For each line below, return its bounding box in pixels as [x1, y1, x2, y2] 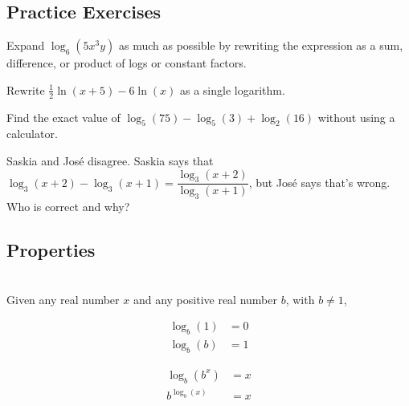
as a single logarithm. [180, 81, 285, 98]
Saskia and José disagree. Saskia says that [6, 152, 214, 169]
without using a [317, 108, 395, 125]
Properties [6, 238, 96, 262]
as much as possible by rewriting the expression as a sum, [119, 37, 403, 54]
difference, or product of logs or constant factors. [6, 55, 247, 71]
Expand [6, 37, 45, 54]
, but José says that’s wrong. [248, 173, 391, 190]
